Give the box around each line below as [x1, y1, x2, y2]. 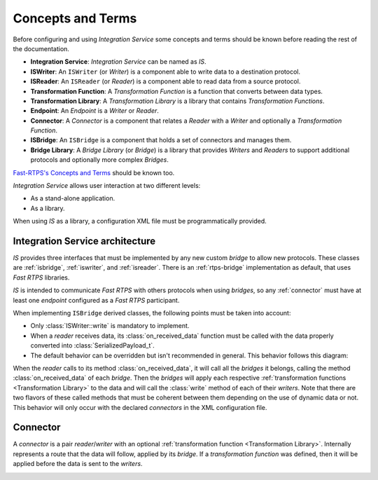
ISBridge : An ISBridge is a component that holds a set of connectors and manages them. [30, 136, 292, 144]
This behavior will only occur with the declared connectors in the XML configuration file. [13, 403, 267, 411]
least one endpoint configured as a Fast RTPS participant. [13, 296, 180, 304]
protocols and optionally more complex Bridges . [30, 156, 169, 164]
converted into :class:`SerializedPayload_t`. [30, 341, 155, 350]
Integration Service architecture [13, 235, 156, 247]
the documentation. [13, 44, 70, 53]
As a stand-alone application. [30, 194, 115, 203]
